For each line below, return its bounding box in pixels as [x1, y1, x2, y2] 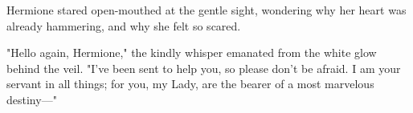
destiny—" [6, 91, 57, 107]
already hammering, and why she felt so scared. [6, 17, 241, 34]
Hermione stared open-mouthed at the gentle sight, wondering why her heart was [6, 2, 407, 18]
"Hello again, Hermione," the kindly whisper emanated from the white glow [6, 44, 377, 61]
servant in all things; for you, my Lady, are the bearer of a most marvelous [6, 75, 374, 92]
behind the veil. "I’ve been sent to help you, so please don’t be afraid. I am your [6, 59, 401, 76]
